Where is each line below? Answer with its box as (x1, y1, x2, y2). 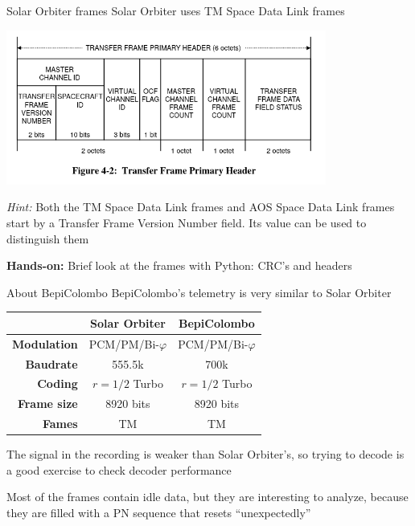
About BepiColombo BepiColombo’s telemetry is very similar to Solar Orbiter (6, 283, 392, 300)
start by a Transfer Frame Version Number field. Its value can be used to (6, 214, 367, 231)
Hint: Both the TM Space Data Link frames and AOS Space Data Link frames (6, 198, 395, 215)
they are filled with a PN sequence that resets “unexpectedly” (6, 504, 311, 520)
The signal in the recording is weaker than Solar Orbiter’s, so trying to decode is (6, 446, 405, 463)
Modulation (12, 335, 78, 352)
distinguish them (6, 230, 89, 247)
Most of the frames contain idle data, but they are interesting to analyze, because (6, 488, 409, 505)
